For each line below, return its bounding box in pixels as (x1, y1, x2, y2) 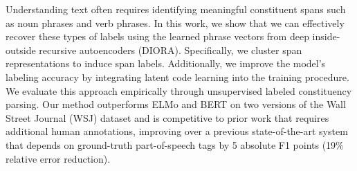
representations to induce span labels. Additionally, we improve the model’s (6, 56, 326, 71)
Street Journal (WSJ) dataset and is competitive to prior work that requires (6, 110, 329, 125)
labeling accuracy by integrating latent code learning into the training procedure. (6, 69, 349, 84)
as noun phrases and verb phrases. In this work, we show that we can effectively (6, 15, 345, 30)
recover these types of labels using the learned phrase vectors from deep (6, 29, 309, 44)
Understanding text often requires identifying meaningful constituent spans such (6, 2, 346, 16)
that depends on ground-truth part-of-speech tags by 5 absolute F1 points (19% (6, 137, 344, 152)
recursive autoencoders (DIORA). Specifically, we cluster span (39, 42, 302, 57)
